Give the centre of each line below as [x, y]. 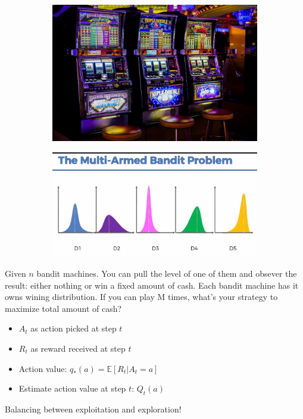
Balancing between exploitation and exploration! [93, 409]
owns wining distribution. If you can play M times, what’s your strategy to [141, 297]
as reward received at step [78, 348]
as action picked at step [74, 328]
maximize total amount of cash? [63, 308]
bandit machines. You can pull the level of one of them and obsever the [167, 273]
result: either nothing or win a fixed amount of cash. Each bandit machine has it [152, 285]
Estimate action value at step [72, 388]
